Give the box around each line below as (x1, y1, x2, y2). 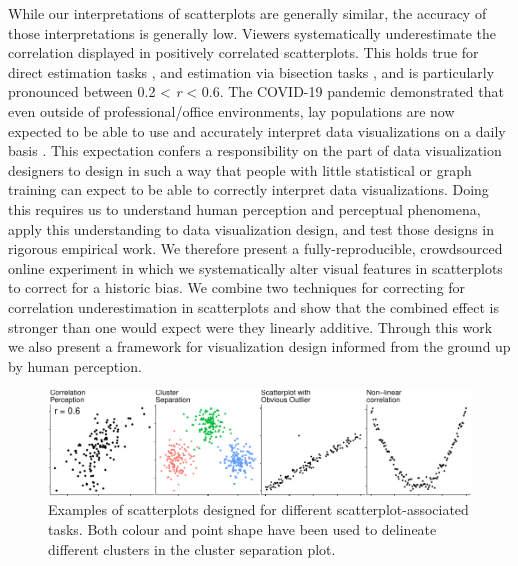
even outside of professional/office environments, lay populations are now (8, 100, 455, 121)
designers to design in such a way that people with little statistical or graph (8, 159, 472, 180)
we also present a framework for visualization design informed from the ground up (8, 336, 511, 357)
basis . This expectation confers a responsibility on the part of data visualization (8, 140, 502, 161)
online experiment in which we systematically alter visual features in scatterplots (8, 257, 503, 278)
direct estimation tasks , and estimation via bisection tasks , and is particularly (8, 61, 495, 82)
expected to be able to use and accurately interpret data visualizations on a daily (8, 120, 506, 141)
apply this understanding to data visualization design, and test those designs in (8, 218, 495, 239)
